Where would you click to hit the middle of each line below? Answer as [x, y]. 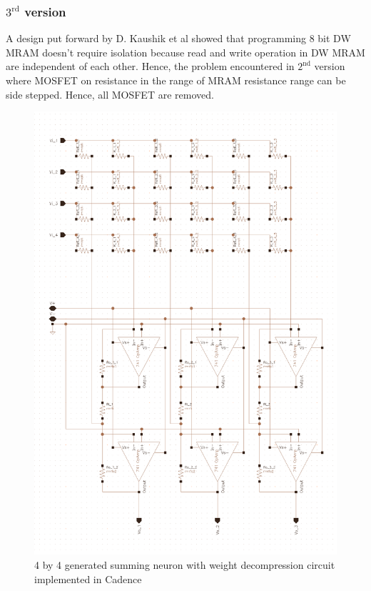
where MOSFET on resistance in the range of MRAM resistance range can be [176, 80]
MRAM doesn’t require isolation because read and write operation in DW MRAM [185, 52]
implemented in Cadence [88, 578]
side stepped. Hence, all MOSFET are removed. [110, 94]
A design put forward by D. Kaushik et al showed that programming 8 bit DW [178, 38]
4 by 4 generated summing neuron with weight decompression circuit [185, 565]
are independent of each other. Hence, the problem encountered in [150, 66]
